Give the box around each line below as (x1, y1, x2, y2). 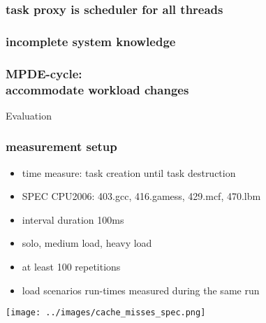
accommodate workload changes (6, 80, 189, 98)
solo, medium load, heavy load (22, 236, 152, 250)
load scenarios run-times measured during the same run (22, 282, 260, 297)
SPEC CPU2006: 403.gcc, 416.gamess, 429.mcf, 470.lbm (22, 189, 261, 203)
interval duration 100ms (22, 212, 124, 227)
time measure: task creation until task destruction (22, 165, 236, 180)
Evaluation (6, 108, 52, 122)
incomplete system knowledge (6, 32, 176, 50)
